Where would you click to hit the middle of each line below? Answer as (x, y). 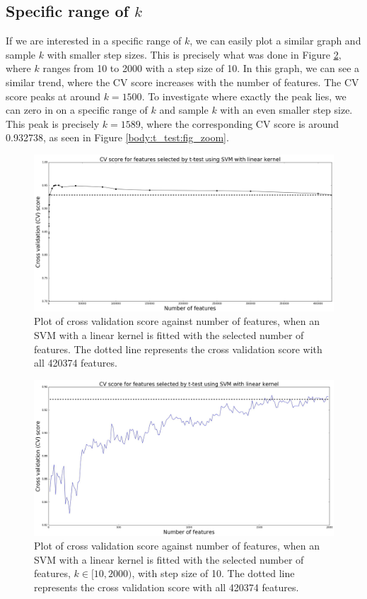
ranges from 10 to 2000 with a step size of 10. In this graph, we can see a (201, 68)
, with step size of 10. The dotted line (213, 573)
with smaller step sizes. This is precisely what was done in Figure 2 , (194, 54)
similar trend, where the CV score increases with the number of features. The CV (182, 82)
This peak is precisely (53, 123)
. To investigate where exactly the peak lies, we (244, 96)
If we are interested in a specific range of (94, 41)
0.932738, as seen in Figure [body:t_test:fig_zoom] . (117, 137)
